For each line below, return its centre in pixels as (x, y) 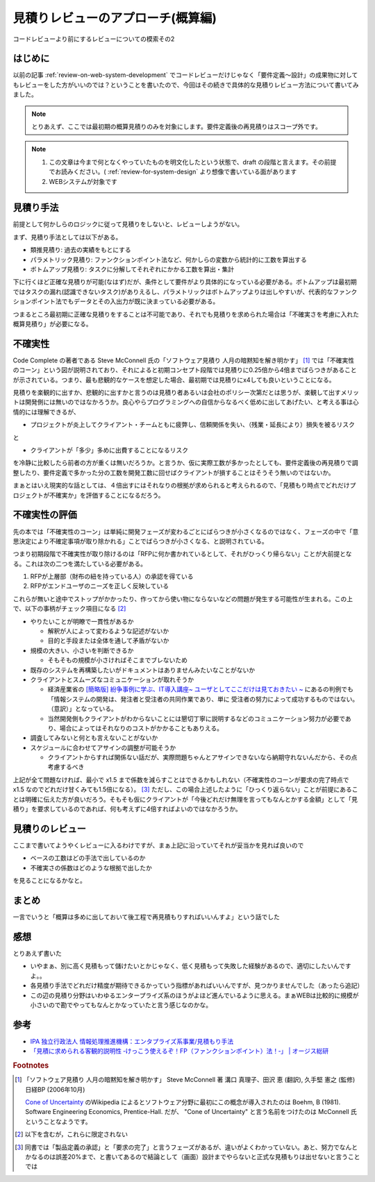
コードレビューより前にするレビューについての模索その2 (94, 39)
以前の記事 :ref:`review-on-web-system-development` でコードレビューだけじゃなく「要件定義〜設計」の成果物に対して (185, 75)
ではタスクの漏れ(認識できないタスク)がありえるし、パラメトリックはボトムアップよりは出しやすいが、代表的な (173, 292)
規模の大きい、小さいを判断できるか (82, 650)
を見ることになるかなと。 (49, 881)
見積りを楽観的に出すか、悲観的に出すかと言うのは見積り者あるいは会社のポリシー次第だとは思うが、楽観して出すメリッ (186, 393)
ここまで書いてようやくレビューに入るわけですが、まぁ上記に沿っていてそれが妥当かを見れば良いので (158, 845)
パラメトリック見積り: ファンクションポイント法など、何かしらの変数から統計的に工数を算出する (168, 260)
